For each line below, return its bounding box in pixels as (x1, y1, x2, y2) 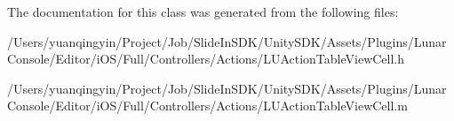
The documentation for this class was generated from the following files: (7, 3, 399, 20)
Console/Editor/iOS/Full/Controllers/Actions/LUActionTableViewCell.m (7, 96, 408, 115)
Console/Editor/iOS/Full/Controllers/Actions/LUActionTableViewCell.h (7, 49, 405, 68)
